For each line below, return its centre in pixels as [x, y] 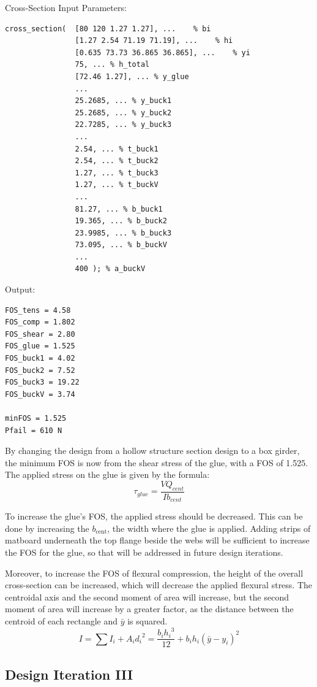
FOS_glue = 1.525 [40, 346]
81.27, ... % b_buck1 [119, 209]
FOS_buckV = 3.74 [40, 394]
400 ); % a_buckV [110, 269]
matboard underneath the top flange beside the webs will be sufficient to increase [157, 540]
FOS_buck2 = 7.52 [40, 370]
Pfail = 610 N [34, 430]
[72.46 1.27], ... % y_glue [132, 76]
